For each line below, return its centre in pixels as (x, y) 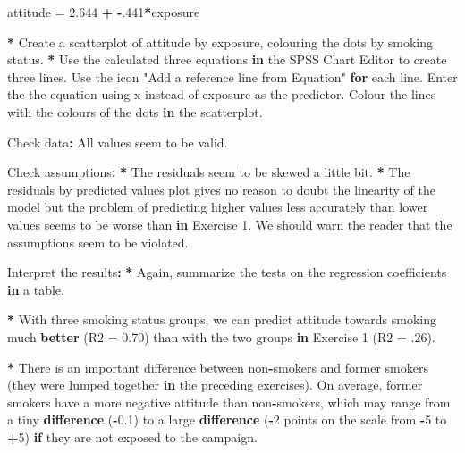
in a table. (36, 289)
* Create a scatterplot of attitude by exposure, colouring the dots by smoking (220, 42)
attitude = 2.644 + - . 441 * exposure (104, 12)
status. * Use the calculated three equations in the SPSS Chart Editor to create (227, 59)
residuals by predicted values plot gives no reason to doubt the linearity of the (221, 189)
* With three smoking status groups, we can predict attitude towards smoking (222, 319)
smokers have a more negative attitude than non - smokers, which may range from (229, 402)
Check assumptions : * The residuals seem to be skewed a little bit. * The (209, 172)
